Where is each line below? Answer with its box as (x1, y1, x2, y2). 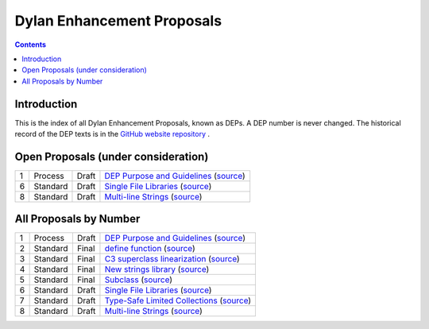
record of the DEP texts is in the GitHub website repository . (14, 130, 211, 139)
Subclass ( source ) (104, 274, 173, 285)
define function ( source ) (104, 243, 196, 254)
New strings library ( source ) (104, 264, 210, 275)
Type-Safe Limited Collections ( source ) (104, 295, 252, 306)
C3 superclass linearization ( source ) (104, 254, 240, 265)
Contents (14, 40, 47, 49)
